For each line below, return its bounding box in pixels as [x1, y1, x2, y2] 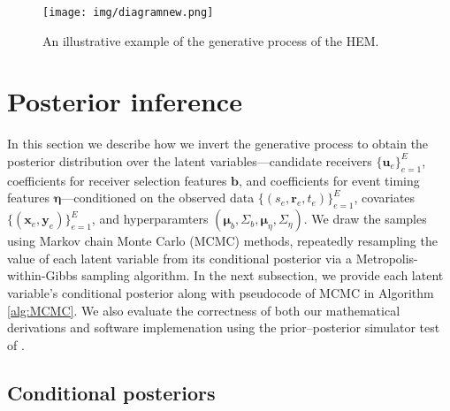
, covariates [354, 188, 416, 207]
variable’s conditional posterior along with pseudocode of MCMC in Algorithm [7, 283, 434, 301]
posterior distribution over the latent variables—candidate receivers [7, 151, 372, 170]
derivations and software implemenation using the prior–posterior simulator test [7, 318, 440, 337]
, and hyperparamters [91, 209, 209, 228]
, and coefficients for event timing [239, 171, 420, 189]
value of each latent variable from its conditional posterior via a [7, 248, 352, 267]
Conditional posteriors [7, 378, 216, 406]
